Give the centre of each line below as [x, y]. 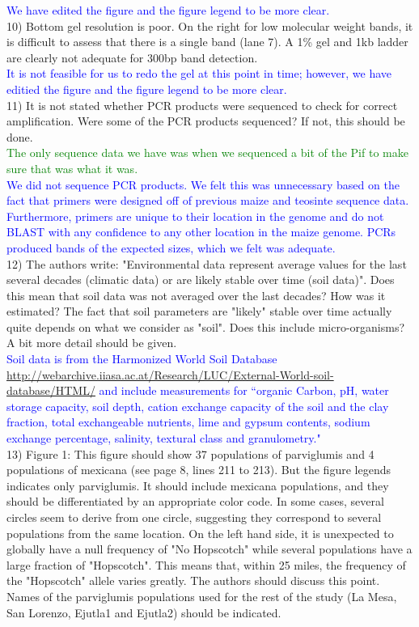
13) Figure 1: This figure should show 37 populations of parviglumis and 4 [190, 453]
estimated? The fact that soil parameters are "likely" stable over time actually [199, 311]
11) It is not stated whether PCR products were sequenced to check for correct [202, 105]
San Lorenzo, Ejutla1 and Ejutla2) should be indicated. [144, 612]
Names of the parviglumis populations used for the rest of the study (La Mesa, [202, 596]
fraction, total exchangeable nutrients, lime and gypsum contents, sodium [188, 422]
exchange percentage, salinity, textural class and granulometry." [164, 438]
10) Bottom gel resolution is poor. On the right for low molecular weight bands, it [210, 25]
